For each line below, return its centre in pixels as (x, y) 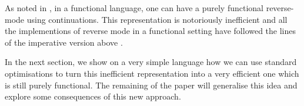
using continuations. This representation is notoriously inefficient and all (157, 19)
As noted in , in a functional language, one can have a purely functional (134, 8)
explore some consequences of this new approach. (93, 96)
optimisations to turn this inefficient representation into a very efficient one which (152, 73)
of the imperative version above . (64, 42)
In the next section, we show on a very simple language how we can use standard (151, 62)
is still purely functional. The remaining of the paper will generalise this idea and (151, 85)
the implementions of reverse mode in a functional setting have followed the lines (151, 31)
